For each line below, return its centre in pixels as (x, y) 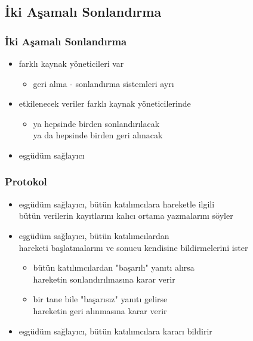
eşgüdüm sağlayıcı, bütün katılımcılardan (94, 235)
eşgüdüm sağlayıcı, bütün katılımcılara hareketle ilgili (117, 204)
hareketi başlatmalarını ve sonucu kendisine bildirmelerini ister (133, 247)
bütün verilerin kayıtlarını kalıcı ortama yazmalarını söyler (126, 216)
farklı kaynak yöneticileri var (71, 63)
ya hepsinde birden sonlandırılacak (96, 123)
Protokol (26, 182)
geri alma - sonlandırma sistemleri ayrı (104, 83)
